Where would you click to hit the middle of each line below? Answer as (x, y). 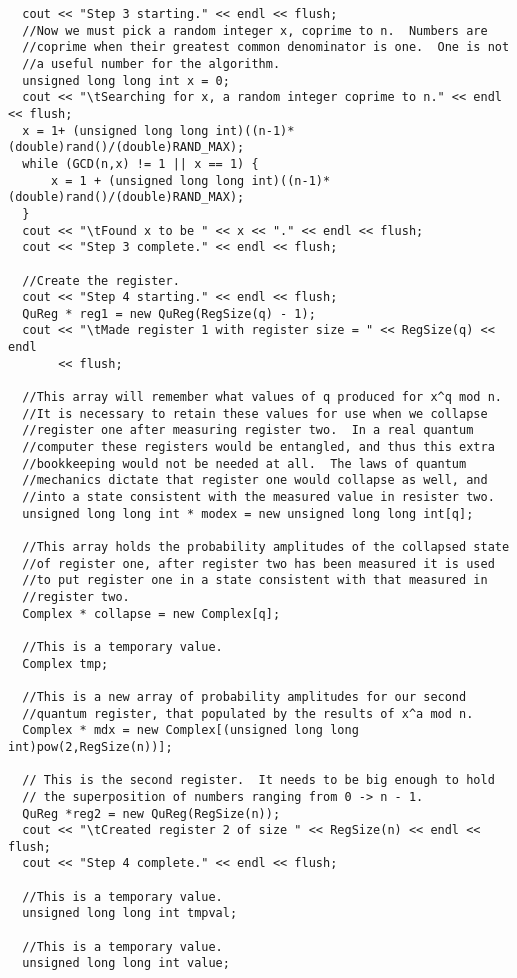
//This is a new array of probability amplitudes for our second (244, 696)
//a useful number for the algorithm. (151, 63)
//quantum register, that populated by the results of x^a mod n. (248, 713)
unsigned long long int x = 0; (126, 80)
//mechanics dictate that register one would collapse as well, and (255, 480)
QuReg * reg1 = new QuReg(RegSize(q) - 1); (169, 313)
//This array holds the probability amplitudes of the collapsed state (266, 547)
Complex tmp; (65, 663)
